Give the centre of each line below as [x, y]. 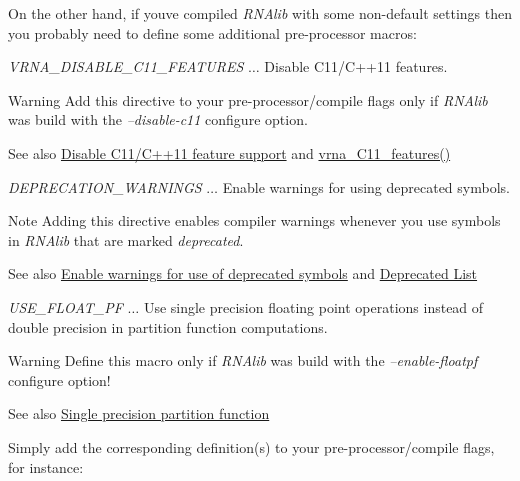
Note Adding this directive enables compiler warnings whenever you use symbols [254, 220]
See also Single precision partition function [139, 413]
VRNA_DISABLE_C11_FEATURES [126, 66]
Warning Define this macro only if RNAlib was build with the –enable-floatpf [243, 360]
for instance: [46, 466]
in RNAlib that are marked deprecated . [126, 239]
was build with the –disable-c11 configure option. [158, 119]
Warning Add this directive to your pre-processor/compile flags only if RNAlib [248, 99]
